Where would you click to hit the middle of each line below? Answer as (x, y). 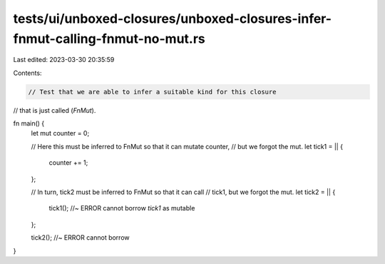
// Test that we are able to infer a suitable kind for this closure (152, 92)
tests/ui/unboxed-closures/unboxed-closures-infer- (172, 19)
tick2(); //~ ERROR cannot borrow (80, 238)
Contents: (27, 73)
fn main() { (29, 123)
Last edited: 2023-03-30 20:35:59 (64, 60)
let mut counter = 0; (60, 133)
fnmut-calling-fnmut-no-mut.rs (109, 39)
